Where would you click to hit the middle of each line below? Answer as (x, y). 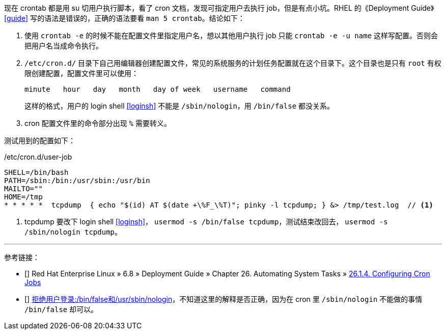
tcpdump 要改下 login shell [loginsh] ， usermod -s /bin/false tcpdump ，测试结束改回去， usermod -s (206, 222)
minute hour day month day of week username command (158, 89)
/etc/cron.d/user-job (38, 157)
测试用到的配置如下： (40, 140)
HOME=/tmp (23, 197)
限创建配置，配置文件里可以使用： (81, 73)
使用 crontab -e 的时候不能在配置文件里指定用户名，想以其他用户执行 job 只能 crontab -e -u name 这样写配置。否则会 (231, 35)
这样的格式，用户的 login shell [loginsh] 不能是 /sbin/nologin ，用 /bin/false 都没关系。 (179, 106)
